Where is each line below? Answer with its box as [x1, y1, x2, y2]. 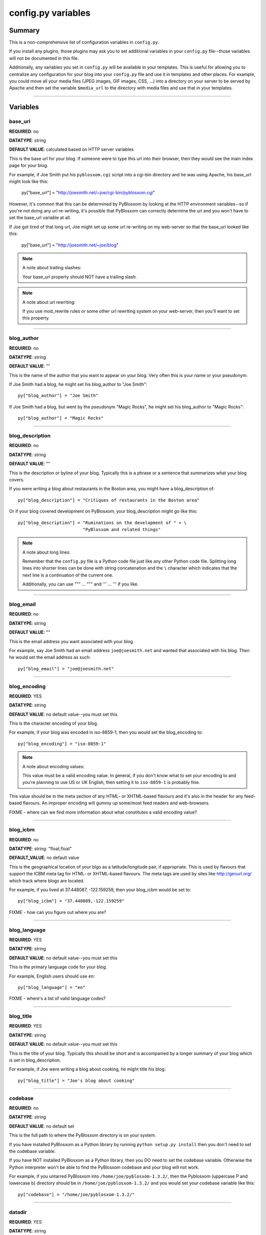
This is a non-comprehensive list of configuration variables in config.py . [9, 40, 160, 45]
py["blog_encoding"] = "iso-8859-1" [18, 741, 106, 746]
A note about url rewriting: [22, 299, 76, 305]
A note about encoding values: [22, 763, 85, 769]
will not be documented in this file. [9, 55, 79, 61]
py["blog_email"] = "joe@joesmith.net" [18, 666, 114, 671]
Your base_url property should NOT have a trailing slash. [22, 274, 137, 280]
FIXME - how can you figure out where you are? [9, 909, 106, 915]
